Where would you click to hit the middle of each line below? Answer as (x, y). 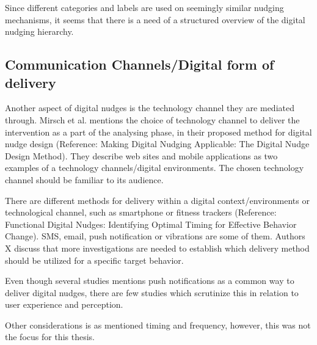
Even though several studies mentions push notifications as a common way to (150, 281)
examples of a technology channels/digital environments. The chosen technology (155, 168)
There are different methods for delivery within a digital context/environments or (157, 200)
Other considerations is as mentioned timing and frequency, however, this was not (158, 325)
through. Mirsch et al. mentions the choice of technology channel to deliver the (152, 119)
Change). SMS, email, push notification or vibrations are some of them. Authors (155, 236)
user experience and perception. (64, 304)
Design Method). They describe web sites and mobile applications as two (141, 155)
